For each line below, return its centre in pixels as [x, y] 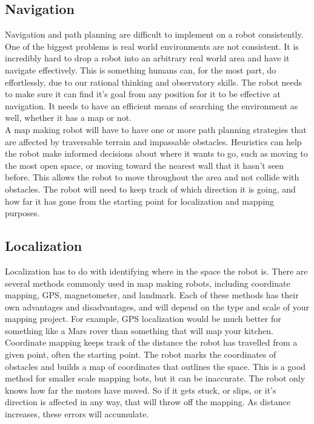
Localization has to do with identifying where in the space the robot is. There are [156, 271]
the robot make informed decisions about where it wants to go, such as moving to [156, 153]
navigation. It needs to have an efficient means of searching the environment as [152, 105]
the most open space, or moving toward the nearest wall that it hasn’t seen [145, 165]
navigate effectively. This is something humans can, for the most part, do [141, 70]
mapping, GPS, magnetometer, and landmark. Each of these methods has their [152, 295]
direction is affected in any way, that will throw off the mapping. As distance [148, 402]
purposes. [22, 213]
